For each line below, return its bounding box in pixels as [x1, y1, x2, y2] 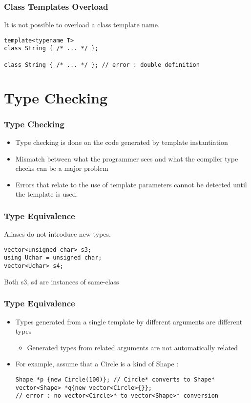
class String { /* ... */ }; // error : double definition [4, 61, 200, 68]
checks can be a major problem [15, 163, 108, 173]
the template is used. [15, 189, 78, 199]
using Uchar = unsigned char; [4, 254, 102, 262]
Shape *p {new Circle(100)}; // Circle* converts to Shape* [15, 376, 215, 383]
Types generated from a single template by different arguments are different [15, 316, 243, 326]
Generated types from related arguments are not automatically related [27, 342, 238, 352]
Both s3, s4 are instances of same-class [4, 276, 119, 286]
